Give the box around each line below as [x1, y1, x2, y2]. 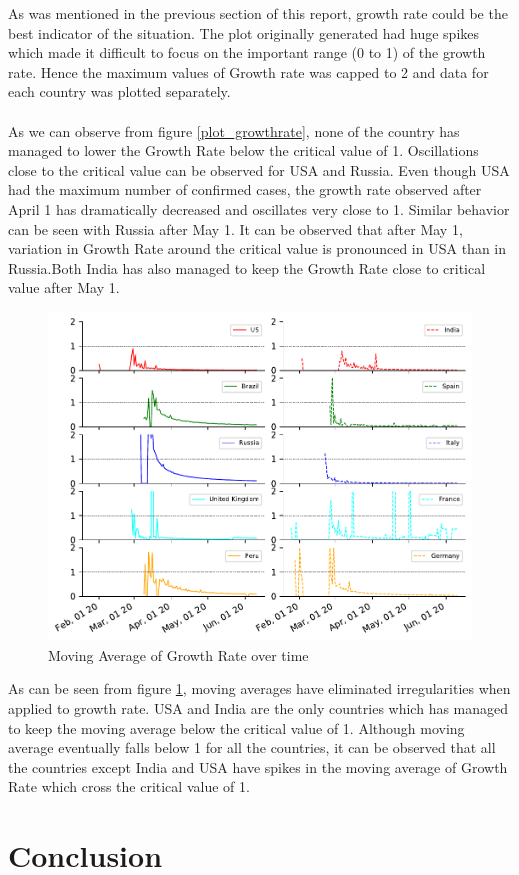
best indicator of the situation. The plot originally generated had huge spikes [8, 22, 480, 43]
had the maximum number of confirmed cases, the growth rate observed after [8, 179, 482, 200]
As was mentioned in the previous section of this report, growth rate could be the [8, 3, 508, 23]
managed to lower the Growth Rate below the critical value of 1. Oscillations [8, 140, 479, 161]
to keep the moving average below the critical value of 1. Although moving [8, 717, 465, 738]
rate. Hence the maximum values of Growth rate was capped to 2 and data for [8, 61, 489, 82]
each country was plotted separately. [8, 81, 231, 102]
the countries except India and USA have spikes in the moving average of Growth [8, 756, 508, 777]
